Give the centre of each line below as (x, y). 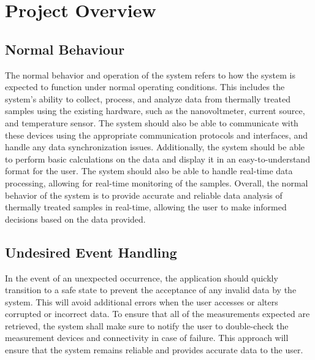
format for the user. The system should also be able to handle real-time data (149, 171)
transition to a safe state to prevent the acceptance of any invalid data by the (151, 290)
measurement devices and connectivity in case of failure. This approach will (147, 338)
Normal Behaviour (65, 49)
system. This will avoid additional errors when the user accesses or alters (142, 301)
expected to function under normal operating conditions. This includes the (145, 87)
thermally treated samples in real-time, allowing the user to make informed (146, 207)
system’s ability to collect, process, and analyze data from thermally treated (148, 98)
